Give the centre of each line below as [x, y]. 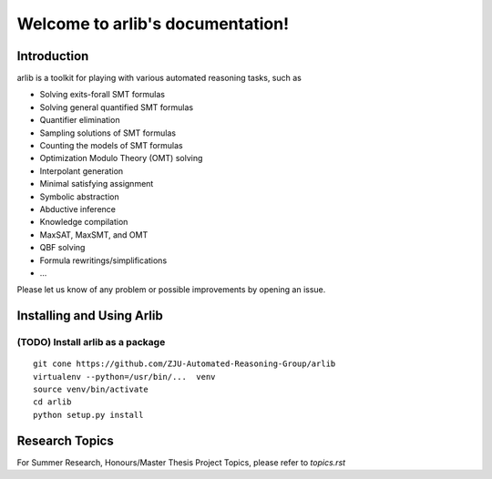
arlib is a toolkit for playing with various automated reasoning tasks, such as [159, 78]
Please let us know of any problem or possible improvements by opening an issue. [171, 290]
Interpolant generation [82, 171]
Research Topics [65, 440]
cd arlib [52, 402]
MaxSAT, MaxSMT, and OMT [94, 234]
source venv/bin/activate [91, 390]
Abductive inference [77, 209]
